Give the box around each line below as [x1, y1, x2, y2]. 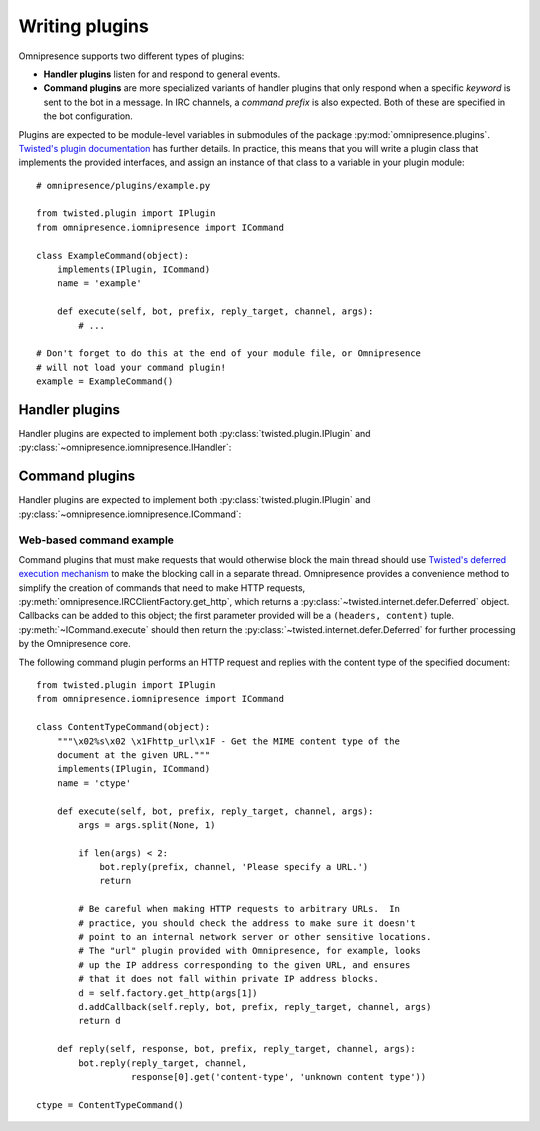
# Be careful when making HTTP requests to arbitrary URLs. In [78, 903, 400, 915]
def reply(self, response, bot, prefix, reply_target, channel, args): [56, 1043, 416, 1055]
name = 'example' [56, 278, 142, 289]
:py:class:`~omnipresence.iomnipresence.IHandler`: [18, 441, 232, 454]
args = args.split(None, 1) [78, 819, 216, 830]
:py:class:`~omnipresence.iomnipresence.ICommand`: [18, 508, 242, 520]
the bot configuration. [43, 110, 134, 122]
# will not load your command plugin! [36, 361, 227, 373]
